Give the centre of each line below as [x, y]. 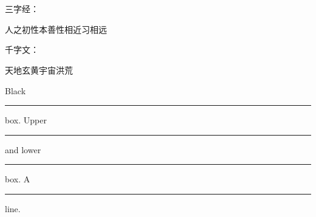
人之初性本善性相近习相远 [56, 29]
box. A [18, 179]
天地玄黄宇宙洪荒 [39, 70]
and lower [23, 149]
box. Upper [26, 120]
